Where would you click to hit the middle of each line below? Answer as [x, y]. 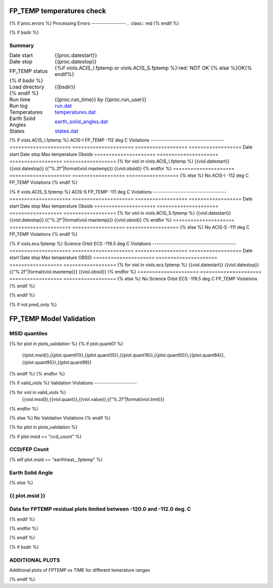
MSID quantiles [29, 333]
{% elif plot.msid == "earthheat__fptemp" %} [56, 459]
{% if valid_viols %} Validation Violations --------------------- [73, 383]
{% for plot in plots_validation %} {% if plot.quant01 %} [66, 344]
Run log [18, 106]
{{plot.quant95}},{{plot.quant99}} [57, 362]
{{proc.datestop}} [76, 62]
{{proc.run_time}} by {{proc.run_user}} [101, 100]
